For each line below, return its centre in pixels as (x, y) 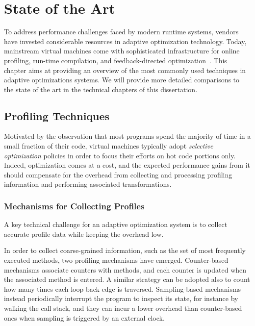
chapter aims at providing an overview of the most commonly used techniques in (125, 70)
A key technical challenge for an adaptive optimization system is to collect (116, 224)
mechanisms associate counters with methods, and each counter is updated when (125, 269)
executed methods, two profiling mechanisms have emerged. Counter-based (116, 260)
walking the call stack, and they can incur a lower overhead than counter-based (123, 308)
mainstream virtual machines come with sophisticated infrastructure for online (122, 51)
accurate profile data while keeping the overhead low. (84, 234)
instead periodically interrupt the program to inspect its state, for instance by (121, 298)
